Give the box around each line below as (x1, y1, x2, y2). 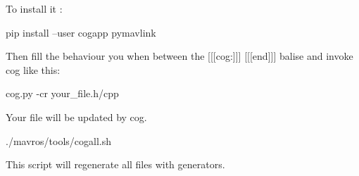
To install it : (6, 1, 63, 15)
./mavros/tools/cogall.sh (6, 133, 111, 148)
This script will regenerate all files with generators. (6, 157, 225, 172)
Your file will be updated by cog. (6, 109, 147, 124)
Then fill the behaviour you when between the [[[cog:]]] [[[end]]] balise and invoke (6, 49, 353, 63)
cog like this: (6, 62, 61, 77)
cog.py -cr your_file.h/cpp (6, 86, 119, 101)
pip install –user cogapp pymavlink (6, 25, 156, 39)
